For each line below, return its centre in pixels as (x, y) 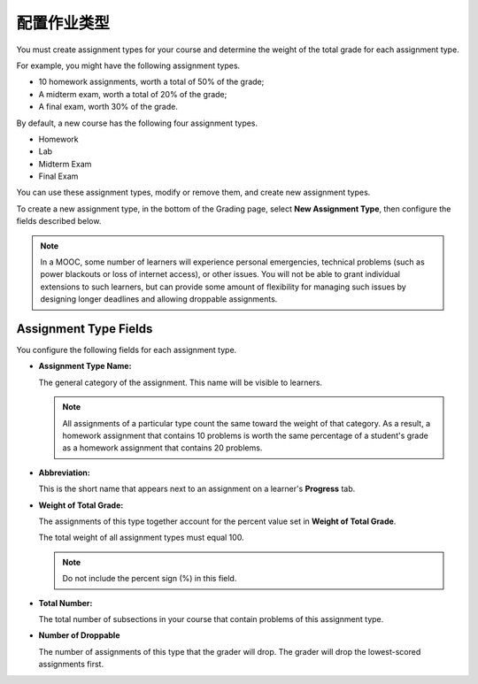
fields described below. (59, 221)
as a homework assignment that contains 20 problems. (162, 448)
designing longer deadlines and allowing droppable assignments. (159, 299)
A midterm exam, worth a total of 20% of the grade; (133, 94)
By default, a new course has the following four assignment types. (137, 123)
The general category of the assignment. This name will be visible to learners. (181, 382)
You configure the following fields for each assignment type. (127, 350)
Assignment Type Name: (85, 366)
